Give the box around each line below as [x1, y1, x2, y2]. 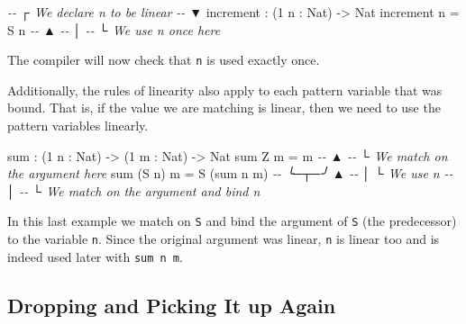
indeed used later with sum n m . [7, 247, 183, 265]
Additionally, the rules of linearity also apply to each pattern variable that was [7, 80, 443, 99]
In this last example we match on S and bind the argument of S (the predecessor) [7, 211, 457, 230]
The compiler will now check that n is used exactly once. [7, 50, 320, 69]
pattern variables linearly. [7, 116, 149, 135]
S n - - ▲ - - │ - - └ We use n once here [7, 20, 221, 39]
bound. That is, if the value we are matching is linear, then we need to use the [7, 98, 441, 117]
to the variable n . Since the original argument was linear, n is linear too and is [7, 229, 440, 248]
